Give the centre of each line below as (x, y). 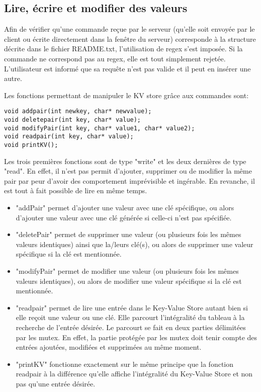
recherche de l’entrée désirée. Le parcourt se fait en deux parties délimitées (131, 327)
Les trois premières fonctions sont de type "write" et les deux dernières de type (125, 161)
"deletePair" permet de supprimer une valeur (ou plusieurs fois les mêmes (128, 234)
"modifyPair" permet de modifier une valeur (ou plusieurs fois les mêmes (127, 270)
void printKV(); (31, 145)
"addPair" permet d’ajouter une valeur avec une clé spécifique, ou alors (125, 208)
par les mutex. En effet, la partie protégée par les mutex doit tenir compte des (137, 337)
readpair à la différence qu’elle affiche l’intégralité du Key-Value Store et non (134, 374)
